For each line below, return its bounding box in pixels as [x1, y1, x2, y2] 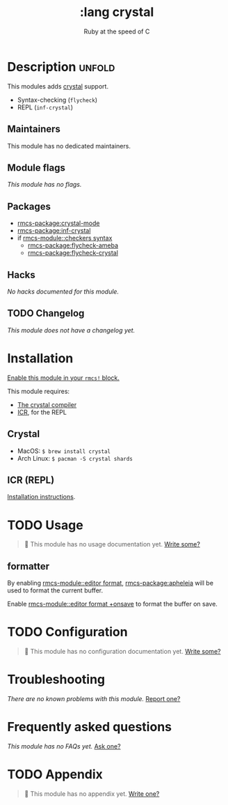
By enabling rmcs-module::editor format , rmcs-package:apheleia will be [7, 579, 214, 588]
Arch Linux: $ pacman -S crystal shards [17, 454, 133, 462]
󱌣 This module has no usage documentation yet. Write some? [24, 540, 200, 549]
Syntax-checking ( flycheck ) [17, 95, 97, 104]
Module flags [7, 162, 66, 174]
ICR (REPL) [7, 474, 55, 486]
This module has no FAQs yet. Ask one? [7, 742, 121, 750]
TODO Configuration [7, 624, 128, 640]
